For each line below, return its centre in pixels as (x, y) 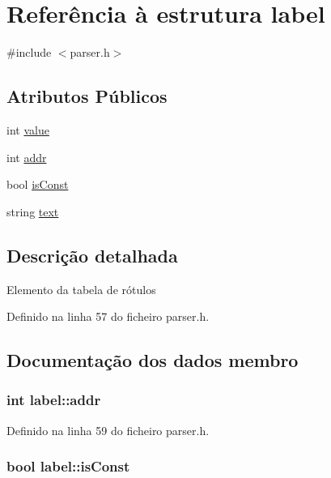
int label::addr (54, 400)
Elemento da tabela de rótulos (81, 289)
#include (29, 52)
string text (33, 211)
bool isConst (38, 184)
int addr (27, 157)
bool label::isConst (68, 466)
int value (28, 129)
